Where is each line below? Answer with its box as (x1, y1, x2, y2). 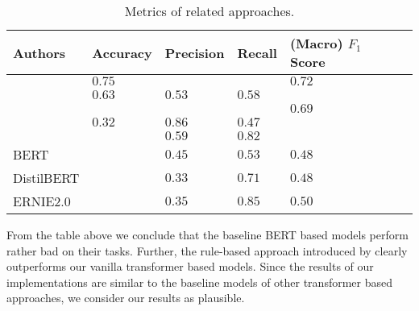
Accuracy (92, 43, 152, 62)
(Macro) (289, 34, 343, 52)
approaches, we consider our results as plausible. (6, 289, 245, 306)
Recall (237, 43, 277, 62)
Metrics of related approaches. (124, 2, 295, 20)
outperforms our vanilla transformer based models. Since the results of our (6, 258, 374, 275)
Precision (164, 43, 225, 62)
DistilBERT (13, 168, 80, 187)
